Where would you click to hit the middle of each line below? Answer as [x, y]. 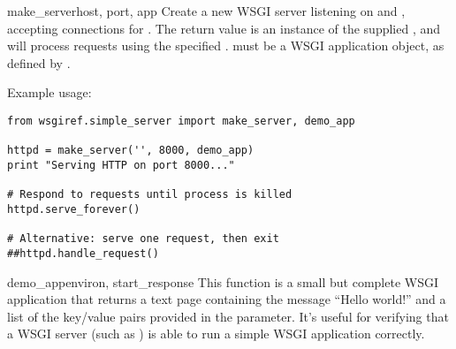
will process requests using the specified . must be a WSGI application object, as [226, 46]
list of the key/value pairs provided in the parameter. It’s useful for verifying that [228, 316]
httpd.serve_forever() [74, 209]
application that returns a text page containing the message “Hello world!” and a [227, 299]
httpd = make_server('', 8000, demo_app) [131, 151]
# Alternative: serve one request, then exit [143, 239]
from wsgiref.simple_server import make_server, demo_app [181, 121]
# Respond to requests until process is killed [150, 195]
